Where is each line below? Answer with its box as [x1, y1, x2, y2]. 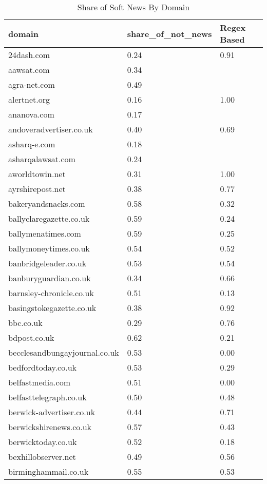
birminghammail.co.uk [8, 466, 89, 477]
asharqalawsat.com [8, 153, 75, 165]
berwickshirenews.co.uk [8, 421, 92, 433]
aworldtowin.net [8, 168, 66, 180]
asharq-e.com [8, 138, 55, 150]
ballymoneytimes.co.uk [8, 242, 90, 254]
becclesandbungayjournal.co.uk [8, 346, 119, 358]
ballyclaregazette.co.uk [8, 212, 90, 224]
